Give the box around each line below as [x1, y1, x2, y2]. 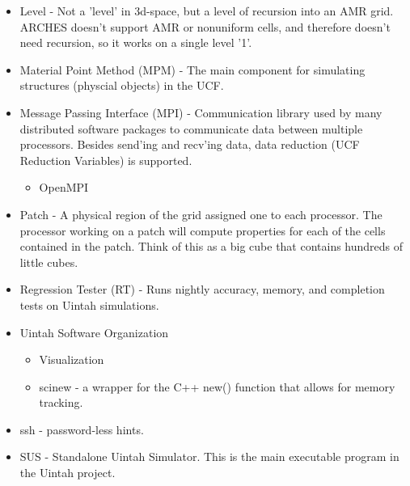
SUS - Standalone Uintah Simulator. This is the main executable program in [19, 448, 399, 465]
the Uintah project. [19, 464, 116, 481]
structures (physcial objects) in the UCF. [19, 77, 224, 94]
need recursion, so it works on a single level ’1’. [19, 34, 252, 51]
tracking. [39, 394, 83, 411]
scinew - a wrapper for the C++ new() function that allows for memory [39, 378, 395, 395]
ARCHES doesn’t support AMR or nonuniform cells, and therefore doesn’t [19, 18, 391, 35]
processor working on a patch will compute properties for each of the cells [19, 222, 386, 239]
